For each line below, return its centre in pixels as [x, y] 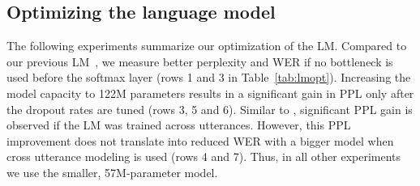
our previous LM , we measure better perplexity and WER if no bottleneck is [200, 61]
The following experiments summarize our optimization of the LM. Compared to [207, 46]
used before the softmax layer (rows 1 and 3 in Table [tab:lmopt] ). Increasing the [209, 77]
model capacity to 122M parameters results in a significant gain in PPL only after [210, 93]
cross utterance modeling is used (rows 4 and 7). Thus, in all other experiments [204, 156]
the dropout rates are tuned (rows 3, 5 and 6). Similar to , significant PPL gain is [210, 109]
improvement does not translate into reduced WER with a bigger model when [200, 140]
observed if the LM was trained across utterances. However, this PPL [179, 125]
